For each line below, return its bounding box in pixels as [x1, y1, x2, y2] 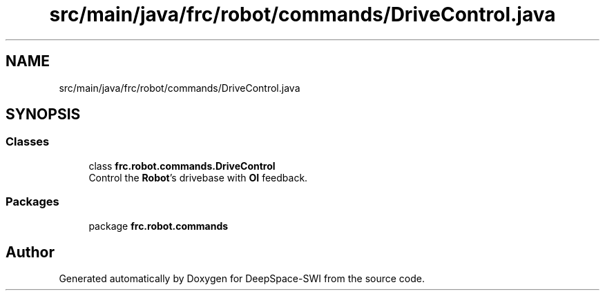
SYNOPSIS [6, 106, 81, 124]
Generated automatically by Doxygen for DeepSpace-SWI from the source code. [59, 273, 425, 285]
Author [6, 243, 55, 261]
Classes [6, 135, 50, 149]
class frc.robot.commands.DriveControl [88, 159, 276, 172]
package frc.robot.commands [88, 219, 229, 232]
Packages [6, 195, 59, 209]
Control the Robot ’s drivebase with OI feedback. [88, 171, 308, 184]
